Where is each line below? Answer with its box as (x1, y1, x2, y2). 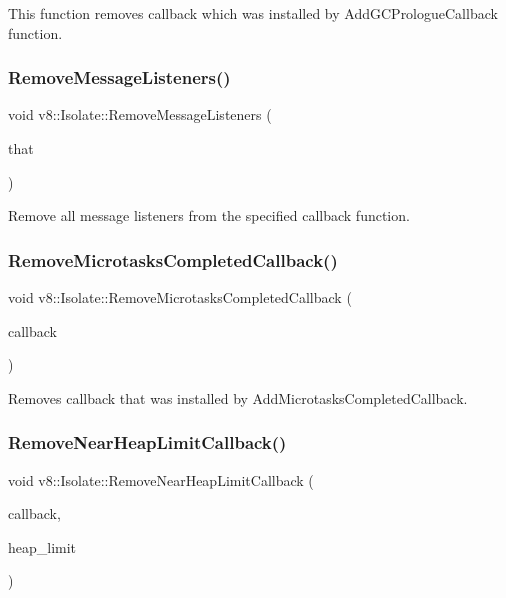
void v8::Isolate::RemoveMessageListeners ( (8, 104, 272, 125)
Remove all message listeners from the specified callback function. (8, 205, 410, 226)
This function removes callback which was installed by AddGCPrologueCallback (8, 3, 498, 23)
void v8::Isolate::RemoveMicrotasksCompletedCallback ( (8, 287, 352, 307)
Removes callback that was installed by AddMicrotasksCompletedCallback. (8, 387, 468, 408)
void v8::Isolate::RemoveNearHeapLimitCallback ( (8, 469, 314, 490)
